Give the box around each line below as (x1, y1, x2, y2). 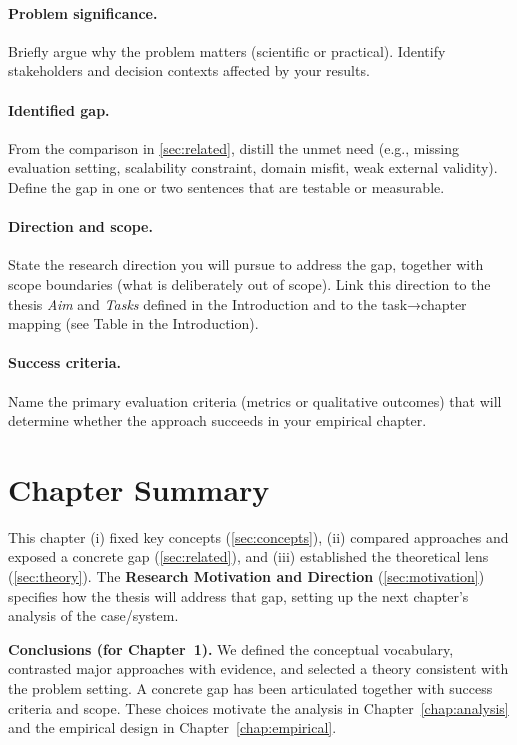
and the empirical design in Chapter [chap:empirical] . (8, 717, 337, 738)
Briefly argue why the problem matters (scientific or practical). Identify (8, 40, 446, 61)
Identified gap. (8, 99, 110, 120)
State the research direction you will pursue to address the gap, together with (8, 254, 484, 275)
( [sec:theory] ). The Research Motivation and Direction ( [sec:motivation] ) (8, 566, 485, 587)
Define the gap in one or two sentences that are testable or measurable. (8, 176, 445, 197)
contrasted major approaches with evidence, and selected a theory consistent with (8, 658, 509, 679)
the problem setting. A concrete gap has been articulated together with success (8, 678, 493, 698)
